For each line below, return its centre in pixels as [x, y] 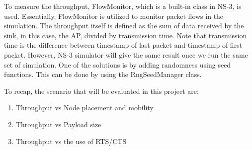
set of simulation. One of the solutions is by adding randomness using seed [118, 64]
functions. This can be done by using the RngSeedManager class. [103, 74]
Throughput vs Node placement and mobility [84, 108]
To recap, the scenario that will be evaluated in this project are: [101, 91]
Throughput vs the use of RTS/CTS [71, 141]
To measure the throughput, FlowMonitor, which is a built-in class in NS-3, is [123, 6]
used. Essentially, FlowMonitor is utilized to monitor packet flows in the [114, 16]
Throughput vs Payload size [58, 124]
